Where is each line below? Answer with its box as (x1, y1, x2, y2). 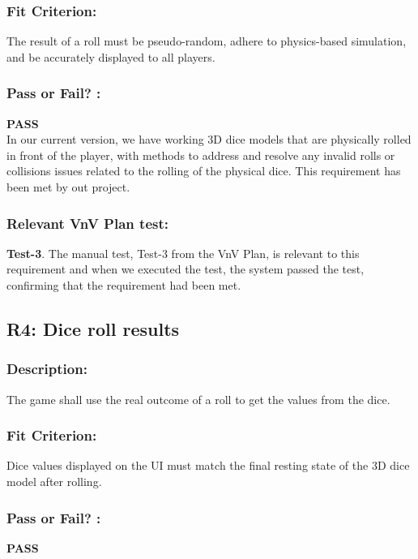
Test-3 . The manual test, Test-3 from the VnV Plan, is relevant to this (6, 244, 360, 261)
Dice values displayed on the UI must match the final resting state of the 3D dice (6, 457, 410, 474)
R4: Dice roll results (6, 316, 180, 341)
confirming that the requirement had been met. (6, 277, 241, 293)
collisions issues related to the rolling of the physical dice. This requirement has (6, 162, 401, 179)
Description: (6, 359, 87, 379)
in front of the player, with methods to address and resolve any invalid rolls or (6, 146, 395, 163)
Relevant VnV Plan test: (6, 213, 168, 233)
